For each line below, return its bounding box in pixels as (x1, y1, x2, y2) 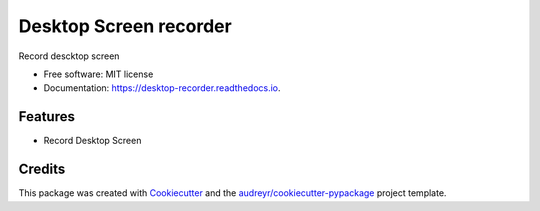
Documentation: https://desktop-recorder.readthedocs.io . (43, 82, 281, 94)
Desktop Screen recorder (18, 15, 232, 37)
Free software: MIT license (43, 68, 154, 80)
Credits (18, 161, 66, 178)
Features (18, 108, 75, 125)
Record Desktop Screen (43, 135, 142, 147)
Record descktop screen (18, 50, 120, 62)
